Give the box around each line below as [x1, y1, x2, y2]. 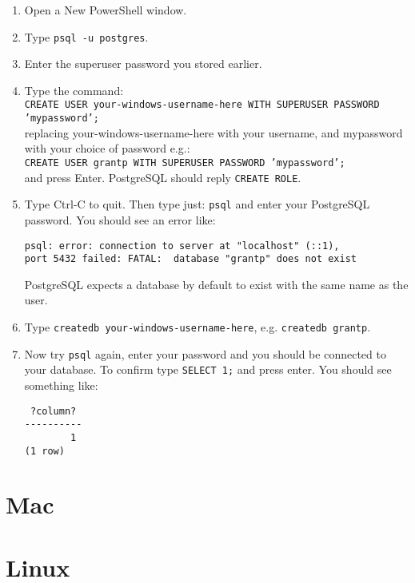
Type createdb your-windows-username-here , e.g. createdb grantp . [24, 319, 371, 335]
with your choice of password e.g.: [24, 140, 190, 157]
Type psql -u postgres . [24, 28, 149, 45]
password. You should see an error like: [24, 211, 216, 228]
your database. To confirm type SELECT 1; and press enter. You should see [24, 361, 392, 378]
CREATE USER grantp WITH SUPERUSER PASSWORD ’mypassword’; [24, 157, 345, 169]
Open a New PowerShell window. [24, 2, 187, 18]
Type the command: [24, 81, 124, 98]
